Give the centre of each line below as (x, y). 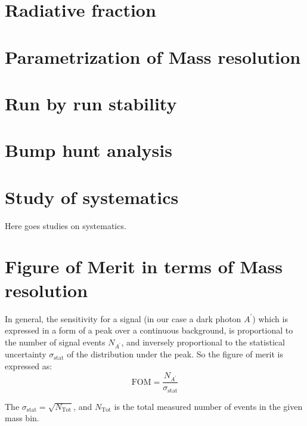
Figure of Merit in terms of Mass (144, 266)
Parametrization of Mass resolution (153, 56)
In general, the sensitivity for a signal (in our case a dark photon (123, 318)
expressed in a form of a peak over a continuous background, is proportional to (149, 330)
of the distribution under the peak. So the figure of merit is (175, 354)
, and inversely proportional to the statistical (203, 342)
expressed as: (29, 366)
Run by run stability (91, 103)
